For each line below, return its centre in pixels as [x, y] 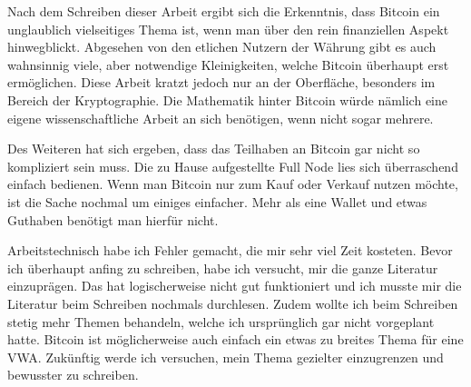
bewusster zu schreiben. [73, 375]
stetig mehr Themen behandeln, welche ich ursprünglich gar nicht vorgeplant [221, 321]
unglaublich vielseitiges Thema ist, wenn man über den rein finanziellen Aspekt [228, 29]
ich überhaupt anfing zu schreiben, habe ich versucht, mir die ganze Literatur [223, 268]
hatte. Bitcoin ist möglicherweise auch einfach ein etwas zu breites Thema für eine [235, 339]
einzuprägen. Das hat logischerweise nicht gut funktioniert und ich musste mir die [235, 286]
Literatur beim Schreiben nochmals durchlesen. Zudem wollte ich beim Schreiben [233, 303]
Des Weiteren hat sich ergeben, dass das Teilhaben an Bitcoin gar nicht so [214, 149]
